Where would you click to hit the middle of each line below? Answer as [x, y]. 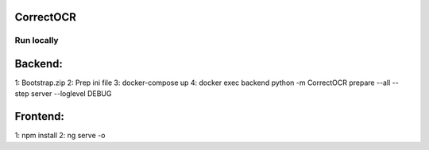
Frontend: [40, 116]
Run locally [37, 40]
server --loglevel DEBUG [71, 94]
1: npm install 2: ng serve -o [60, 136]
